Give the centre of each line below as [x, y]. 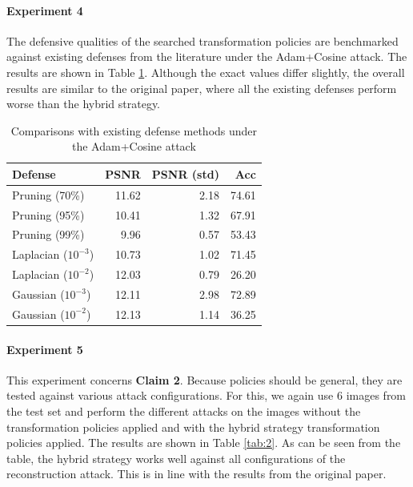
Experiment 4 [45, 10]
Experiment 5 [45, 349]
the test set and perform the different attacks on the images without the [184, 411]
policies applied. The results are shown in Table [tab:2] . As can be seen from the [204, 443]
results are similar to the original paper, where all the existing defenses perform [202, 88]
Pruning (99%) [48, 234]
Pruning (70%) [48, 194]
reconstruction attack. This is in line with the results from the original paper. [196, 474]
